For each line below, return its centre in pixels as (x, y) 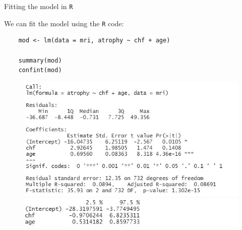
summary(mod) (40, 60)
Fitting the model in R (39, 6)
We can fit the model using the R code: (64, 23)
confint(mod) (40, 70)
